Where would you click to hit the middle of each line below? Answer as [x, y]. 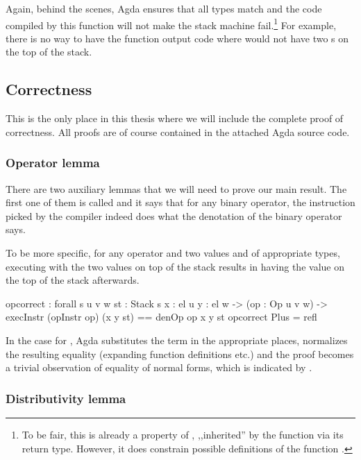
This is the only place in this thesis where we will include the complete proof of [175, 118]
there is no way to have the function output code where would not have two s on [177, 38]
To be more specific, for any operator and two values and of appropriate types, [173, 253]
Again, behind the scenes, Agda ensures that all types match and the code [164, 8]
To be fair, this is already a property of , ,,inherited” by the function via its [183, 434]
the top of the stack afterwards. [73, 280]
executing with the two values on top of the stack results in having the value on [175, 266]
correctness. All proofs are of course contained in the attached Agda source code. [178, 131]
